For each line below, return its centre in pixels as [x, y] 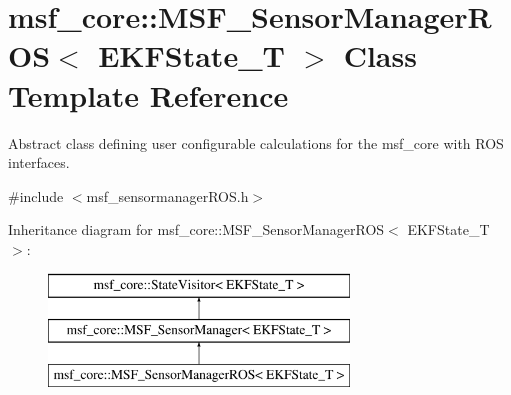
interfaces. [39, 162]
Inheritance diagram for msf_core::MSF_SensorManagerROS [196, 229]
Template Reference [148, 94]
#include [36, 195]
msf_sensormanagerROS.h [167, 195]
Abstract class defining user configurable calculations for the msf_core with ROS [256, 142]
